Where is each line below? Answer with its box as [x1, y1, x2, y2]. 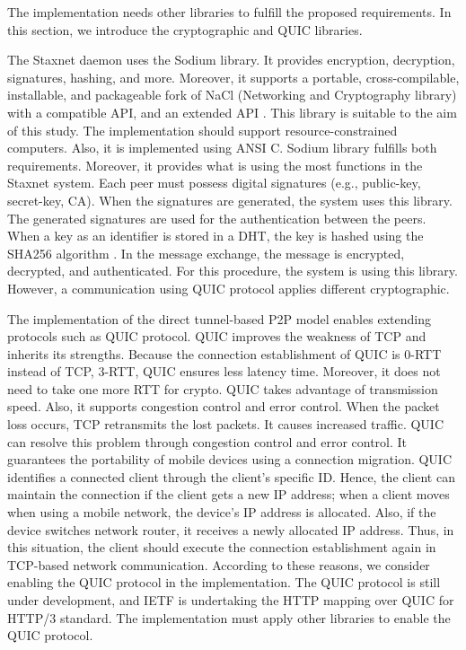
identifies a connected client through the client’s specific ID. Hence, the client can [7, 467, 455, 486]
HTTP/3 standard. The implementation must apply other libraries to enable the [7, 608, 451, 627]
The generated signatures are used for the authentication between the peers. [7, 208, 426, 227]
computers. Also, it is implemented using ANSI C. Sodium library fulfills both [7, 138, 437, 157]
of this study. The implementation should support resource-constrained [7, 120, 398, 139]
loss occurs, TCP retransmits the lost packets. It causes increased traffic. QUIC [7, 415, 444, 434]
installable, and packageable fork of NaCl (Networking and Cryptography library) [7, 85, 457, 104]
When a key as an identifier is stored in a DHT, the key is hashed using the [7, 226, 424, 245]
